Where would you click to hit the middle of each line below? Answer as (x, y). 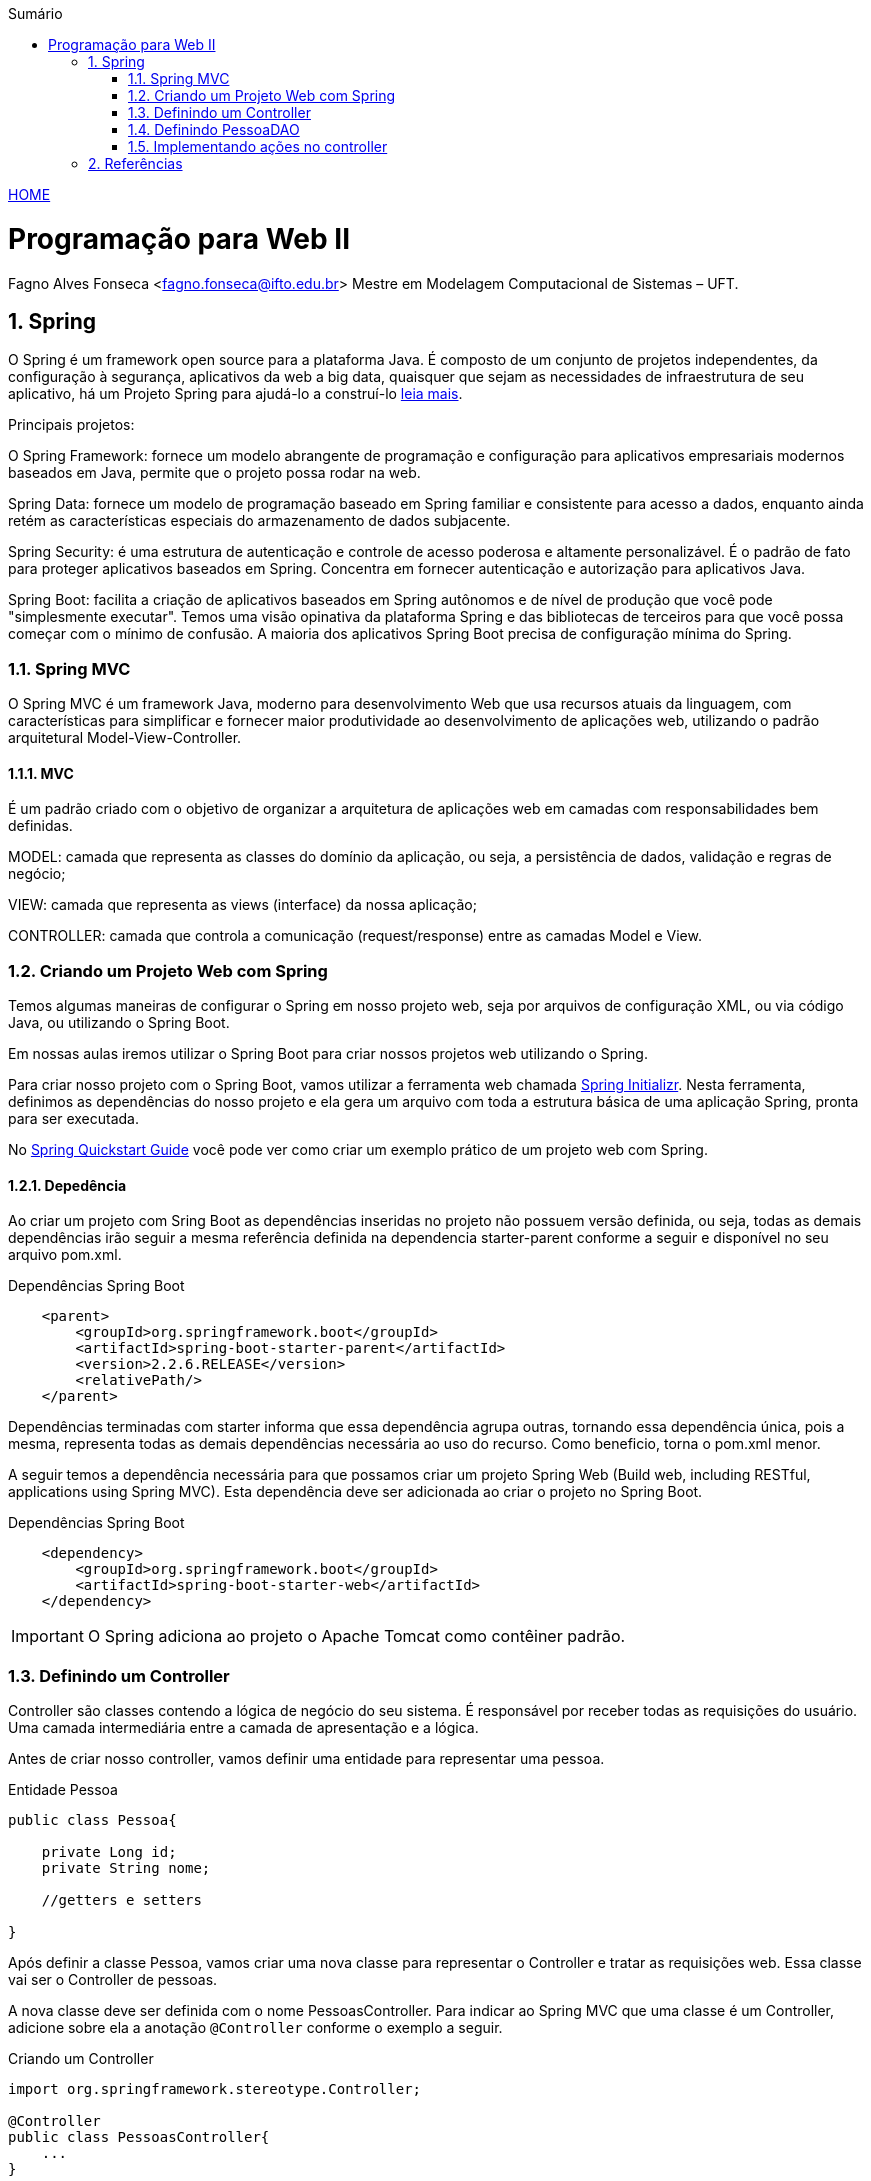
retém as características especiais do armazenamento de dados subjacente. (259, 521)
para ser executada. (73, 1119)
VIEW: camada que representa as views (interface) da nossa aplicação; (242, 905)
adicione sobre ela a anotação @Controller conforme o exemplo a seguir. (255, 2028)
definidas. (40, 826)
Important (47, 1636)
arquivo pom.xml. (65, 1255)
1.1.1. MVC (41, 773)
